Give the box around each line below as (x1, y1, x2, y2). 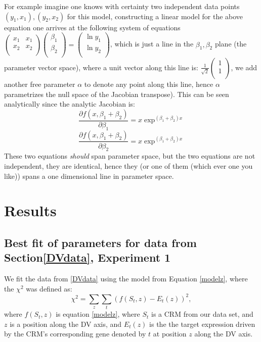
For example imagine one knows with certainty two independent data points (4, 1, 240, 11)
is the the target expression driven (149, 318, 255, 329)
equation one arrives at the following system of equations (4, 22, 181, 32)
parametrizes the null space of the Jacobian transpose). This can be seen (4, 88, 229, 99)
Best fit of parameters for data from (4, 234, 197, 250)
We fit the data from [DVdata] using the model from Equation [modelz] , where (4, 273, 248, 284)
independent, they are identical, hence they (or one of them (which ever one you (4, 160, 253, 171)
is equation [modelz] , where (56, 309, 140, 319)
